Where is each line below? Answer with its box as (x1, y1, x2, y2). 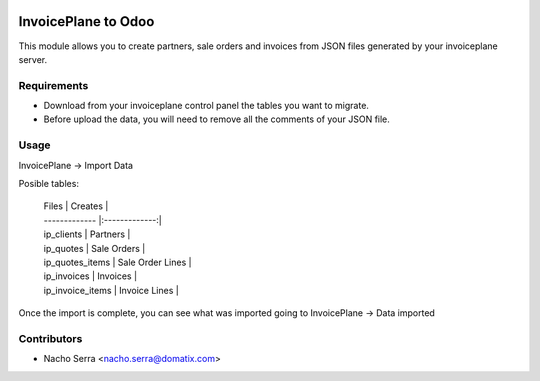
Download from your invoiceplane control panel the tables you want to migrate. (43, 100, 370, 112)
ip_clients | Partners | (43, 228, 131, 240)
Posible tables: (18, 177, 80, 189)
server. (18, 53, 48, 65)
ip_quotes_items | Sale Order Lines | (43, 256, 192, 268)
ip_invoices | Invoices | (43, 270, 138, 282)
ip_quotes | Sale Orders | (43, 242, 146, 254)
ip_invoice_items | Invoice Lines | (43, 284, 179, 296)
